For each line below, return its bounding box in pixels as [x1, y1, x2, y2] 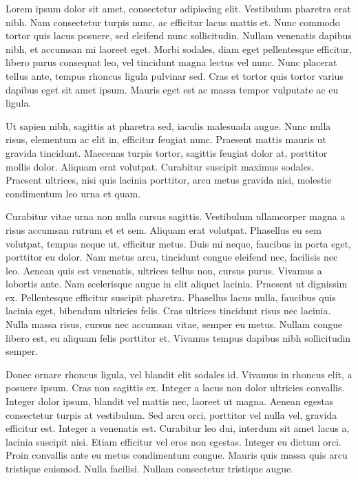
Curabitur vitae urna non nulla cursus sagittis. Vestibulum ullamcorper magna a [6, 209, 346, 223]
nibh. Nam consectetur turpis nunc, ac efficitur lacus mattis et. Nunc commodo [6, 14, 340, 29]
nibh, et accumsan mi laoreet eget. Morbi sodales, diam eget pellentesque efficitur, [6, 41, 352, 56]
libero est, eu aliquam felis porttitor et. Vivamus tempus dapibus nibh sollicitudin [6, 330, 351, 345]
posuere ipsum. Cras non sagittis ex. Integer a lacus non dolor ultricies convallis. [6, 380, 345, 395]
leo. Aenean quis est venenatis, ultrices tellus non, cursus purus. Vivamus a [6, 263, 322, 277]
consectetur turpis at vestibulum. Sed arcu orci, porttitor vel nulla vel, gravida [6, 407, 337, 422]
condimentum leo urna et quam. [6, 186, 141, 200]
